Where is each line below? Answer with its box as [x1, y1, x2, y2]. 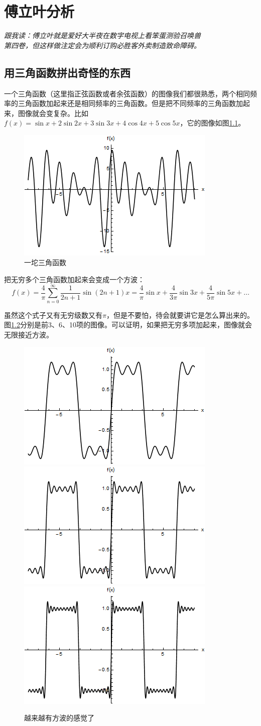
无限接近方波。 [4, 329, 53, 339]
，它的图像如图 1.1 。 [180, 117, 245, 128]
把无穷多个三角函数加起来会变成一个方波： [4, 274, 145, 285]
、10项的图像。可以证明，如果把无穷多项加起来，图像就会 [62, 319, 252, 330]
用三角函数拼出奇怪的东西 [4, 64, 130, 80]
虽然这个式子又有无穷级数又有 [4, 309, 102, 320]
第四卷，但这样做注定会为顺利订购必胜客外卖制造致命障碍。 [4, 40, 201, 50]
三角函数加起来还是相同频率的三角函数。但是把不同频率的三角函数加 [18, 98, 243, 108]
